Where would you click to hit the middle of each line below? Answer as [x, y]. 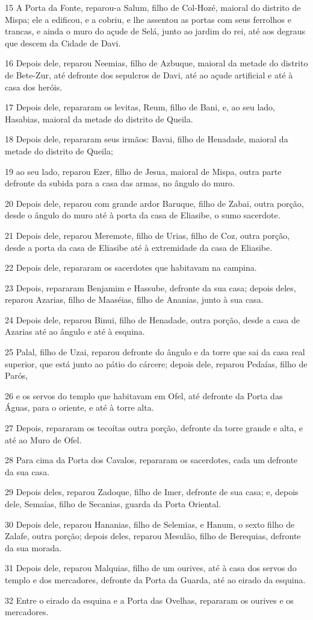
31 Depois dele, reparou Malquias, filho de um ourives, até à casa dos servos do [151, 568]
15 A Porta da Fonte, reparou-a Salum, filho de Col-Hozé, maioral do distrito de [153, 7]
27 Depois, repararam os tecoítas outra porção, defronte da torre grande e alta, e [154, 428]
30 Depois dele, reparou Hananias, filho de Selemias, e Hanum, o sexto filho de [150, 524]
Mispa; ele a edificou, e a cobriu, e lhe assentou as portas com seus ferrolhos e [148, 19]
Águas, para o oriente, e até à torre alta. [79, 407]
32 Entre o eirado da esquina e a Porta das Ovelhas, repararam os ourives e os [149, 600]
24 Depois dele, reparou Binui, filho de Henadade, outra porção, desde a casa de [152, 319]
